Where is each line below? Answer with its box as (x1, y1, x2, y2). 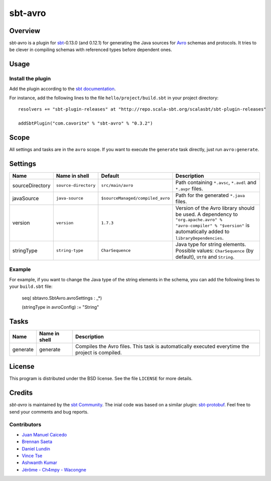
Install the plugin (9, 75, 51, 82)
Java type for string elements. (175, 241, 246, 248)
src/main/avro (101, 183, 133, 188)
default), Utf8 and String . (175, 253, 235, 260)
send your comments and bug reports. (9, 408, 89, 415)
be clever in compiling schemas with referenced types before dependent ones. (9, 47, 172, 53)
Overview (9, 27, 41, 35)
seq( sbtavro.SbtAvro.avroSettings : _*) (22, 295, 102, 301)
